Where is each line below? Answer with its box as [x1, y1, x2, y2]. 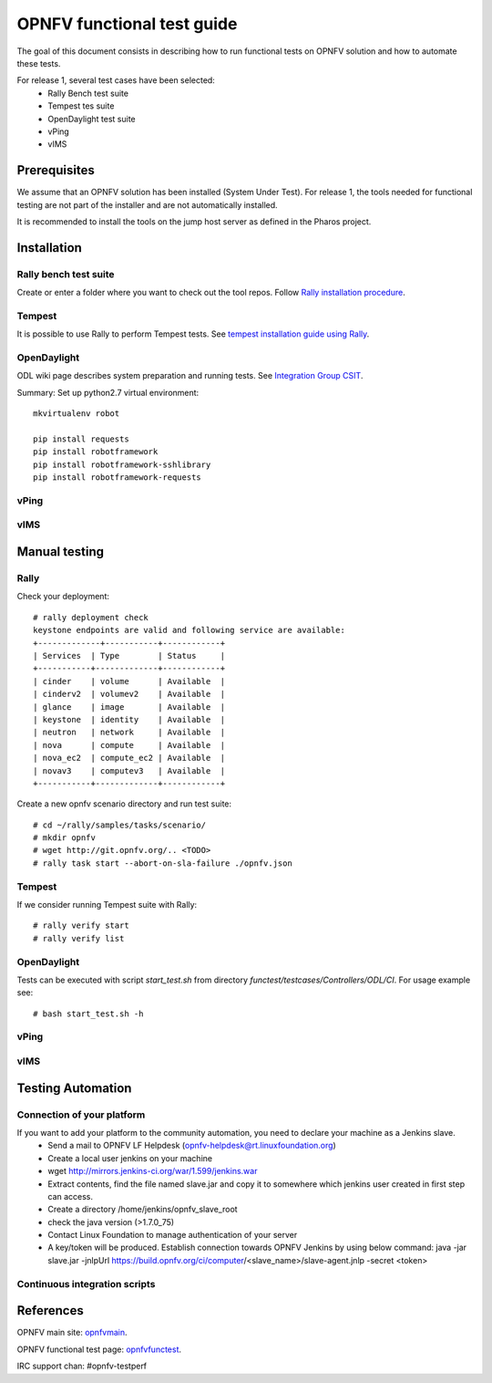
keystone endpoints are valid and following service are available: [33, 625, 345, 636]
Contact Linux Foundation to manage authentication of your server [47, 1230, 298, 1241]
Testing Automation [16, 1080, 132, 1096]
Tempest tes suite [47, 100, 115, 111]
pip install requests [33, 433, 129, 444]
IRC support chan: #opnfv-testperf [16, 1360, 148, 1372]
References [16, 1303, 84, 1318]
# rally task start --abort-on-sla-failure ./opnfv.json [33, 858, 293, 868]
